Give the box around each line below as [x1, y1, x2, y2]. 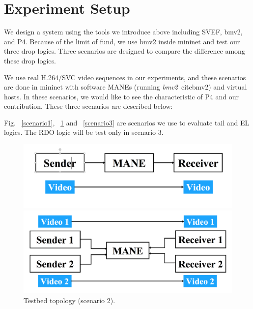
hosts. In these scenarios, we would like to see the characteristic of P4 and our [4, 91, 239, 101]
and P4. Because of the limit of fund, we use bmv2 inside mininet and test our [4, 36, 240, 46]
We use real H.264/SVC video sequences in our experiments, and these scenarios [4, 72, 246, 82]
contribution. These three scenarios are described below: [4, 101, 173, 111]
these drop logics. [4, 55, 56, 65]
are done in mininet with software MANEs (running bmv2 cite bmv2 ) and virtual [4, 82, 247, 92]
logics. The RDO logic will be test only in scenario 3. [4, 127, 164, 137]
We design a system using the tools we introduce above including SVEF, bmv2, [4, 27, 243, 37]
